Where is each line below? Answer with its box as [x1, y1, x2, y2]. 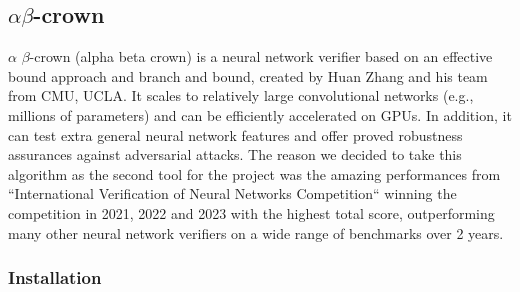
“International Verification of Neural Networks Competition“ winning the [8, 183, 457, 204]
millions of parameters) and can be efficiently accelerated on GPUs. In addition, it [8, 104, 512, 125]
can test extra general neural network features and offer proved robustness [8, 124, 463, 145]
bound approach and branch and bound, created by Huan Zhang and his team [8, 65, 488, 86]
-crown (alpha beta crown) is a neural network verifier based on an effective [29, 46, 493, 67]
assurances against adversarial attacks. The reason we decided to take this [8, 144, 462, 165]
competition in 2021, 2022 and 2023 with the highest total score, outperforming [8, 202, 495, 223]
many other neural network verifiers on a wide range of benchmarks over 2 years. [8, 222, 504, 243]
